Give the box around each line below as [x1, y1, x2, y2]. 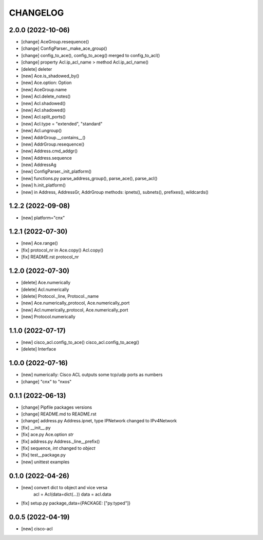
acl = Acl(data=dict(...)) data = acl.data [33, 491, 112, 498]
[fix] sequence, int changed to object [21, 445, 96, 451]
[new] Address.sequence [21, 155, 72, 161]
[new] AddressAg [21, 162, 56, 168]
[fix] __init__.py [21, 425, 51, 431]
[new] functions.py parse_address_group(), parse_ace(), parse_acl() [21, 175, 158, 181]
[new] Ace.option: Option [21, 80, 72, 85]
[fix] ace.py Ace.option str [21, 432, 74, 437]
